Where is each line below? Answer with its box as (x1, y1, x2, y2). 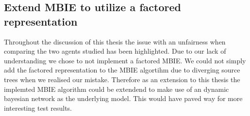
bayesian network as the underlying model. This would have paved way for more (4, 93, 243, 103)
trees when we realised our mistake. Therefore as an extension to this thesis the (4, 74, 240, 84)
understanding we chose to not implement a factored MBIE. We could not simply (4, 55, 246, 65)
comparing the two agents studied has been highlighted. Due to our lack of (4, 46, 226, 56)
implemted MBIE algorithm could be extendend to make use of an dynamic (4, 84, 229, 94)
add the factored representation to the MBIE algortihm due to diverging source (4, 65, 240, 75)
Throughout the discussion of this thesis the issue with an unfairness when (4, 36, 226, 46)
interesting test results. (4, 102, 72, 113)
